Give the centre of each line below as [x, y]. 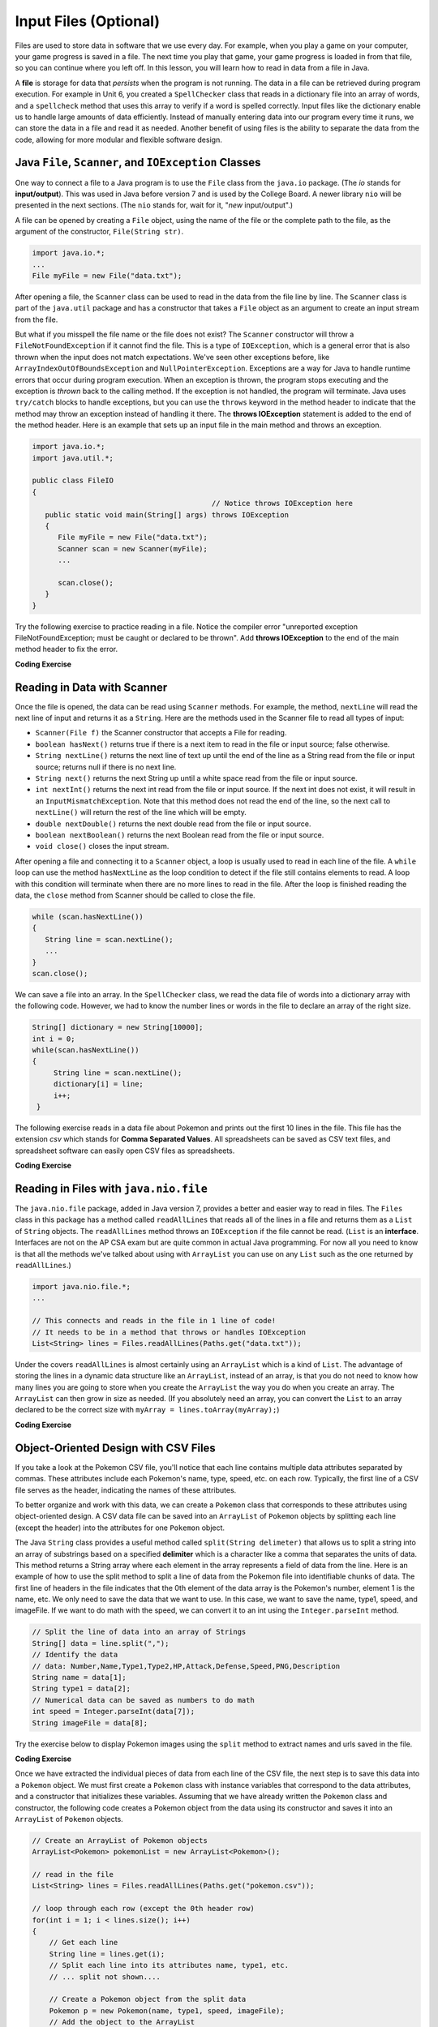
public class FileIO [73, 481]
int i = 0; [54, 1039]
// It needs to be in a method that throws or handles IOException [169, 1332]
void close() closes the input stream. [102, 846]
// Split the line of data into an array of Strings [139, 1632]
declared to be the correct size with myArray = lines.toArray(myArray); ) [147, 1410]
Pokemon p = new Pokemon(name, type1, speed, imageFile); [167, 2010]
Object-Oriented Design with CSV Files [116, 1448]
